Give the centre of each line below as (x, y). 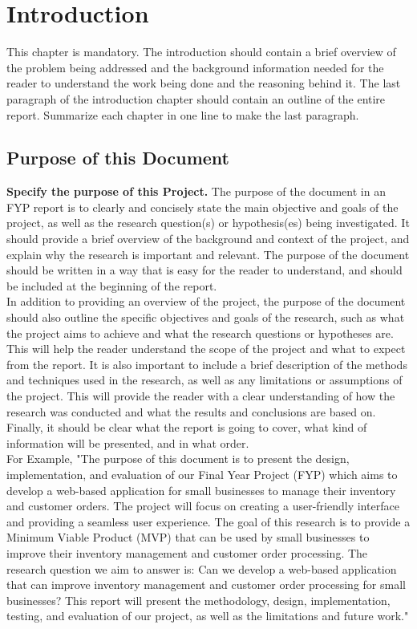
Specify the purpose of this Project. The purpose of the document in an (196, 191)
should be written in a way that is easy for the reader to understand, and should (204, 270)
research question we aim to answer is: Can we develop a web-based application (202, 568)
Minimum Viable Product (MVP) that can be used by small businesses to (188, 537)
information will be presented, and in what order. (128, 442)
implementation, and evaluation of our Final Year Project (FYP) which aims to (202, 474)
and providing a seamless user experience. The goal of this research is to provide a (208, 521)
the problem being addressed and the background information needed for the (195, 67)
